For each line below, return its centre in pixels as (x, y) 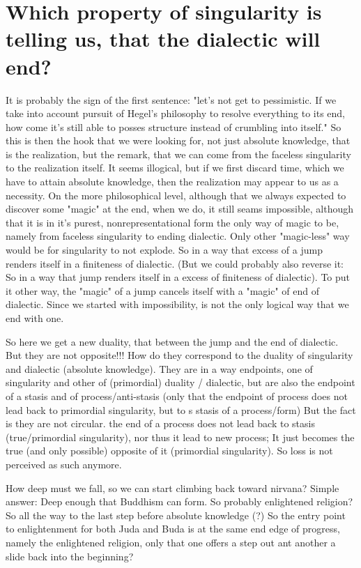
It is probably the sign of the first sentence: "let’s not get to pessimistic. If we (171, 99)
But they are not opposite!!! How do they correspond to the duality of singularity (179, 355)
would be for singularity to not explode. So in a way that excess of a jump (164, 250)
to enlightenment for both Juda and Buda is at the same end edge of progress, (173, 529)
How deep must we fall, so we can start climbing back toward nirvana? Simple (172, 488)
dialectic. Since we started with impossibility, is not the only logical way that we (177, 304)
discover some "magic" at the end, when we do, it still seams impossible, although (180, 209)
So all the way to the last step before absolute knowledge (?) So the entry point (176, 515)
